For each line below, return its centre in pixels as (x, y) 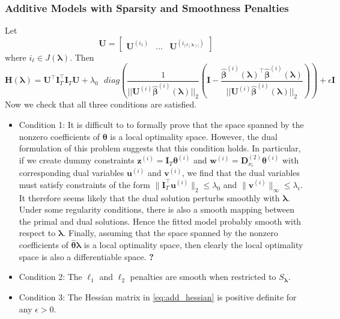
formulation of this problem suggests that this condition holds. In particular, (160, 148)
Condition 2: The (50, 277)
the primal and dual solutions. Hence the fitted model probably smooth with (160, 221)
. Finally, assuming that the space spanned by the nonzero (171, 233)
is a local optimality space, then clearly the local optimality (193, 245)
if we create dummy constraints (77, 160)
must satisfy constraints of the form (85, 184)
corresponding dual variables (71, 173)
